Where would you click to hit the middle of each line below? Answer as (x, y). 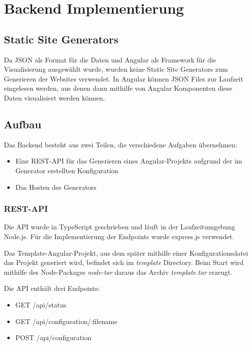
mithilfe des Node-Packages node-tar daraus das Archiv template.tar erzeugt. (118, 272)
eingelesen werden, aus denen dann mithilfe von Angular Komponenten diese (118, 88)
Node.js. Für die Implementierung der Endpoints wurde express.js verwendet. (119, 236)
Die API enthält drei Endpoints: (52, 288)
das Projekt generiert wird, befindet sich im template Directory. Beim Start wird (124, 262)
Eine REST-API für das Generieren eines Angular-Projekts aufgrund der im (129, 161)
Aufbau (23, 124)
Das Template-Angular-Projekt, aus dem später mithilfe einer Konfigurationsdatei (126, 253)
